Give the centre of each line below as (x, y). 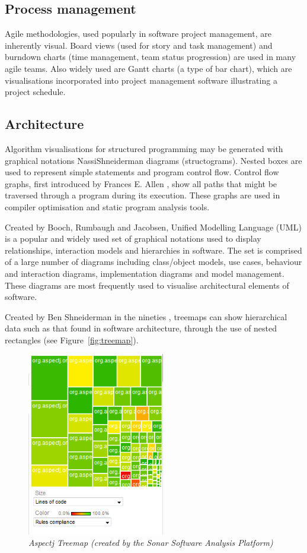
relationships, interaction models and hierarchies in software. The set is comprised (153, 250)
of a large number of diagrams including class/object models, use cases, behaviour (153, 262)
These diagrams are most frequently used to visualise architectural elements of (147, 285)
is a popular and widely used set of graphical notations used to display (133, 238)
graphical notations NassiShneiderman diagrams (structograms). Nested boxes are (153, 160)
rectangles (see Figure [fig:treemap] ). (72, 339)
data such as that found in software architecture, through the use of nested (141, 328)
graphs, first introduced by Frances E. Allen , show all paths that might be (141, 183)
